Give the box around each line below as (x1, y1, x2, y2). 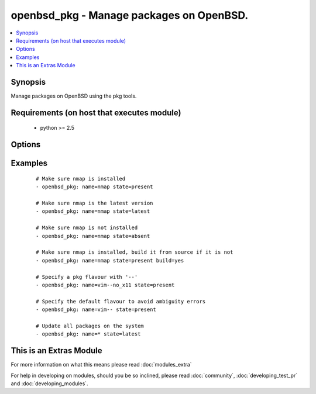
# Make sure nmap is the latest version (36, 200, 153, 207)
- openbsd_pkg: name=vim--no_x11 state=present (36, 281, 175, 288)
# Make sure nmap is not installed (36, 224, 138, 231)
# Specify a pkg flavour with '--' (36, 274, 138, 280)
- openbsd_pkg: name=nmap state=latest (36, 208, 150, 215)
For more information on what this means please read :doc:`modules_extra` (11, 361, 193, 368)
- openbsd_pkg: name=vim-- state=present (36, 306, 156, 313)
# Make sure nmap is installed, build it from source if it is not (36, 249, 233, 255)
